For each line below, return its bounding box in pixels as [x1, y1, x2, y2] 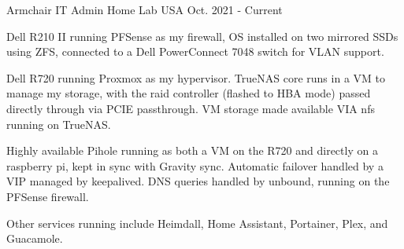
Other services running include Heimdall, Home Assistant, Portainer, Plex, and [6, 214, 388, 231]
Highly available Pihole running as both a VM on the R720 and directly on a [6, 142, 378, 159]
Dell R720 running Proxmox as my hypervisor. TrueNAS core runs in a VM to [6, 69, 385, 86]
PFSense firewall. [6, 188, 89, 204]
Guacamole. [6, 230, 63, 247]
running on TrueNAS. [6, 115, 111, 132]
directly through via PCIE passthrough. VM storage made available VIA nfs [6, 100, 375, 116]
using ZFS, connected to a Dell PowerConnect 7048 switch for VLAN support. [6, 43, 384, 60]
